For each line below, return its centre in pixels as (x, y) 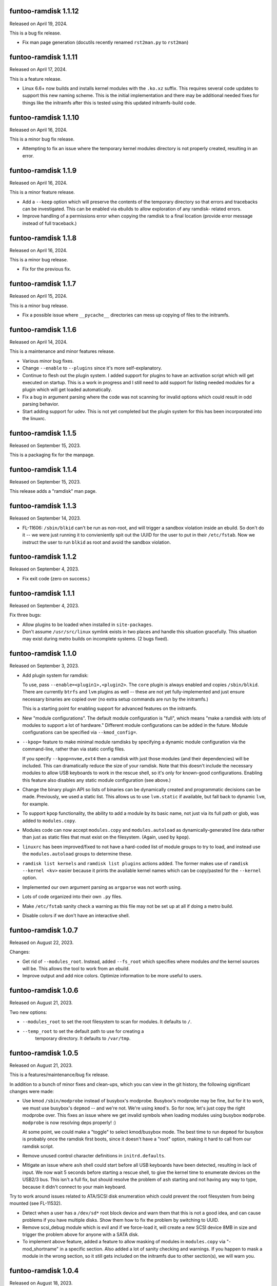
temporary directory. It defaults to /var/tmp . (83, 1038)
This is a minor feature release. (42, 192)
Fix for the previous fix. (47, 269)
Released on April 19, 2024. (38, 24)
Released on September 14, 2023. (45, 518)
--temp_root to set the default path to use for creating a (83, 1031)
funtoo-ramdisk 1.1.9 (43, 171)
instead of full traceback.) (50, 223)
